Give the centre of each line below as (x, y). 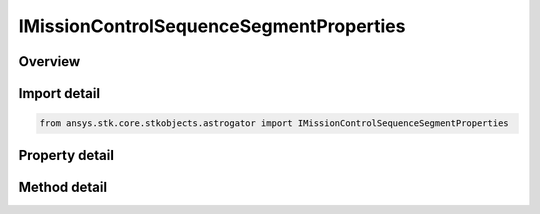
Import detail (59, 93)
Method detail (63, 186)
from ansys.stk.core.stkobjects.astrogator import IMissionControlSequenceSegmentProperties (274, 123)
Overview (49, 61)
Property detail (66, 155)
